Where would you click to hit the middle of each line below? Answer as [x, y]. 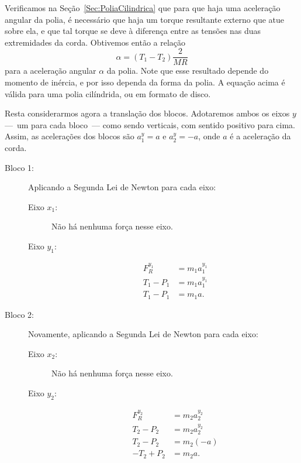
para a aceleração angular [51, 71]
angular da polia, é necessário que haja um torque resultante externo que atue [144, 19]
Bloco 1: [19, 167]
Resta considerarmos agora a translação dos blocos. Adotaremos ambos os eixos [147, 113]
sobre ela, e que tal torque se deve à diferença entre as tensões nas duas [133, 31]
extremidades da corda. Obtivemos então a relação [95, 42]
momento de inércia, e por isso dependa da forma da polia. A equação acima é [145, 82]
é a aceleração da [260, 136]
